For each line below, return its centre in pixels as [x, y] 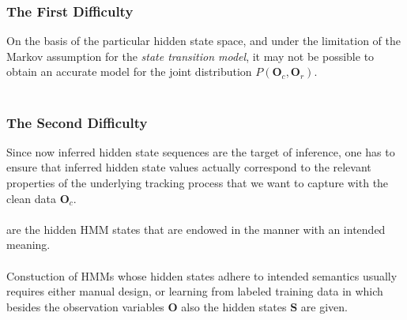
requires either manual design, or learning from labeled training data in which [195, 291]
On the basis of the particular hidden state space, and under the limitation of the [204, 41]
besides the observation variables [85, 306]
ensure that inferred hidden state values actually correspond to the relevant [189, 167]
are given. [324, 306]
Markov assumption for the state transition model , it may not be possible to [190, 56]
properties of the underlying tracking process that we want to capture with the [198, 183]
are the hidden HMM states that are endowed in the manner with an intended [196, 229]
